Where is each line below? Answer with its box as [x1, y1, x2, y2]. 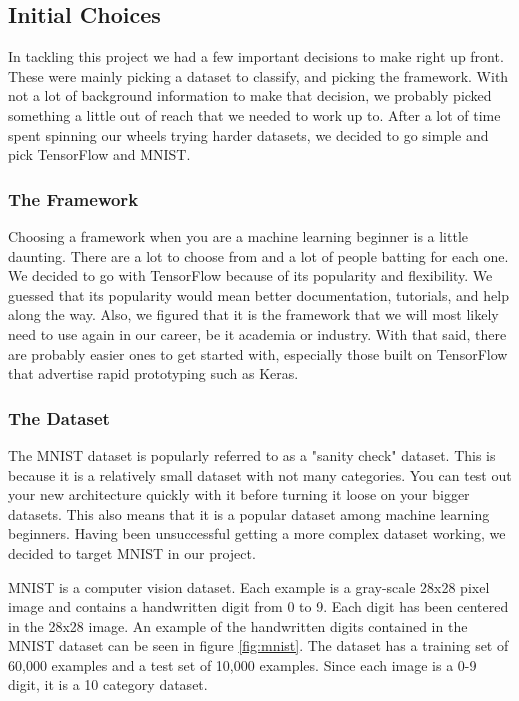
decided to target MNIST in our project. [8, 542, 256, 563]
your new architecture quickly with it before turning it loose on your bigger [8, 484, 470, 505]
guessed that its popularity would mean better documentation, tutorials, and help [8, 284, 509, 305]
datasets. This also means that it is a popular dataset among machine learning [8, 503, 490, 524]
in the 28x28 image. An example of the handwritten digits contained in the [8, 615, 468, 636]
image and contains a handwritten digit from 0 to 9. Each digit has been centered [8, 596, 509, 617]
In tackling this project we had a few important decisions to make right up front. [8, 46, 504, 67]
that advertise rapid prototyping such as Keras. [8, 363, 299, 384]
